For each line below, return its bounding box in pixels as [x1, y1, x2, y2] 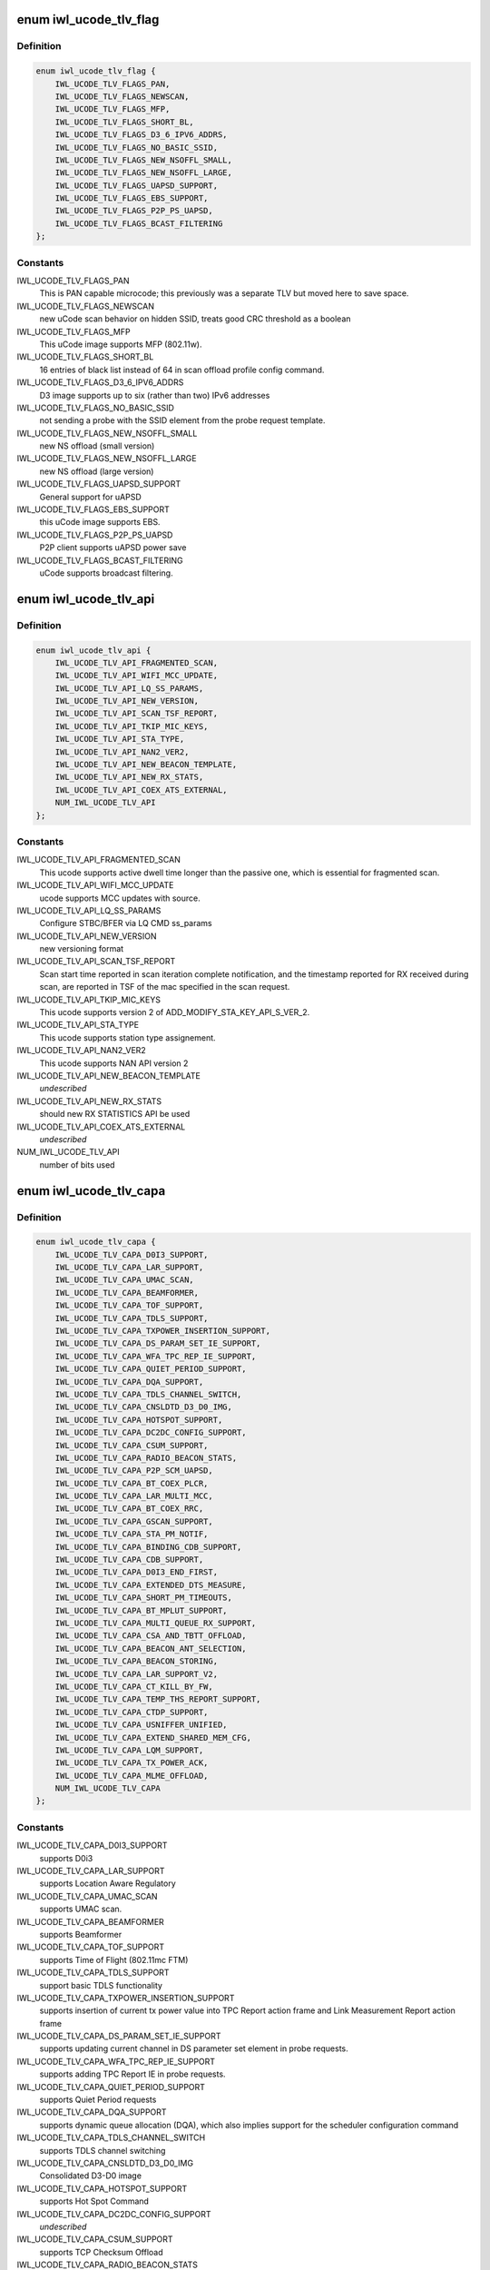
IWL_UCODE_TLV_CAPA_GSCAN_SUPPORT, [54, 1516, 213, 1526]
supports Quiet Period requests [39, 2094, 157, 2106]
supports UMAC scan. [39, 1903, 122, 1915]
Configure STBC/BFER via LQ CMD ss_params [39, 918, 212, 929]
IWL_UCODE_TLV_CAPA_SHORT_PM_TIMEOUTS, [54, 1593, 233, 1603]
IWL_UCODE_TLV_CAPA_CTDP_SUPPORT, [54, 1707, 209, 1717]
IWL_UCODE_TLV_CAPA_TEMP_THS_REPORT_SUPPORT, [54, 1694, 261, 1704]
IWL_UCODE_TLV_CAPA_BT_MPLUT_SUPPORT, [54, 1605, 228, 1615]
